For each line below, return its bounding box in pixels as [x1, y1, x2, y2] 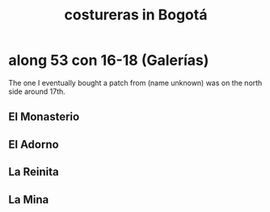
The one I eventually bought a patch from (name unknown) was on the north [8, 78, 263, 87]
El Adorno [8, 138, 59, 151]
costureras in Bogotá [64, 6, 208, 24]
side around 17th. [8, 87, 66, 96]
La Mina [8, 193, 49, 206]
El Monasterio [8, 110, 80, 124]
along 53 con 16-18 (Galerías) [8, 51, 209, 70]
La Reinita [8, 165, 59, 179]
